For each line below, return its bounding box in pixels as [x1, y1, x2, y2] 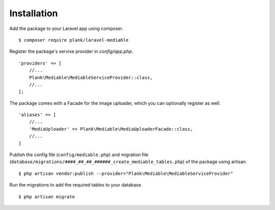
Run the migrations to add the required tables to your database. [9, 182, 143, 188]
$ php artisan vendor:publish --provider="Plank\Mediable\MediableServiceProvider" [18, 170, 234, 176]
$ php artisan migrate [18, 194, 75, 199]
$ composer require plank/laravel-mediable [18, 37, 129, 43]
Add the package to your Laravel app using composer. [9, 25, 123, 32]
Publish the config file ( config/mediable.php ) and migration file [9, 152, 149, 158]
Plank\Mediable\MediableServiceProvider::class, [29, 74, 153, 80]
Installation [9, 8, 58, 19]
